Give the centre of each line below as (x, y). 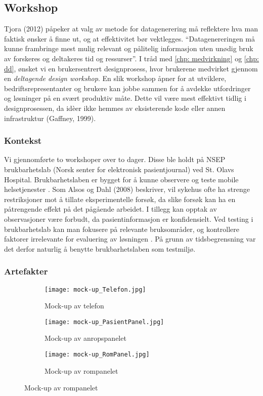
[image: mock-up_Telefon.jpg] (95, 289)
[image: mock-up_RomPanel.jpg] (97, 355)
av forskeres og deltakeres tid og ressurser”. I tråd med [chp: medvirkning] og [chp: (131, 58)
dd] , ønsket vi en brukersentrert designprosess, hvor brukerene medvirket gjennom (131, 68)
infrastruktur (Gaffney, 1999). (50, 118)
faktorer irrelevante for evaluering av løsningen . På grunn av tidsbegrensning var (130, 239)
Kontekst (23, 141)
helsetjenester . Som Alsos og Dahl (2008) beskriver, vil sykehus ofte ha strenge (127, 189)
